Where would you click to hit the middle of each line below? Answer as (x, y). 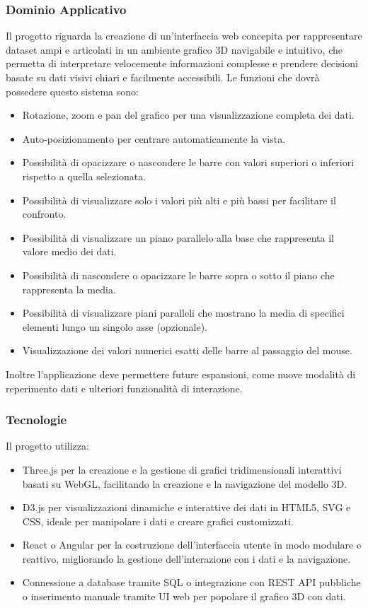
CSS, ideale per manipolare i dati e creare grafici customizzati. (158, 521)
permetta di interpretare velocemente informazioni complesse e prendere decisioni (182, 63)
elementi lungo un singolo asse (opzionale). (115, 326)
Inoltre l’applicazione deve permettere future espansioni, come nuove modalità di (181, 374)
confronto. (44, 214)
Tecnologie (36, 420)
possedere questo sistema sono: (72, 91)
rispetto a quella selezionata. (84, 176)
